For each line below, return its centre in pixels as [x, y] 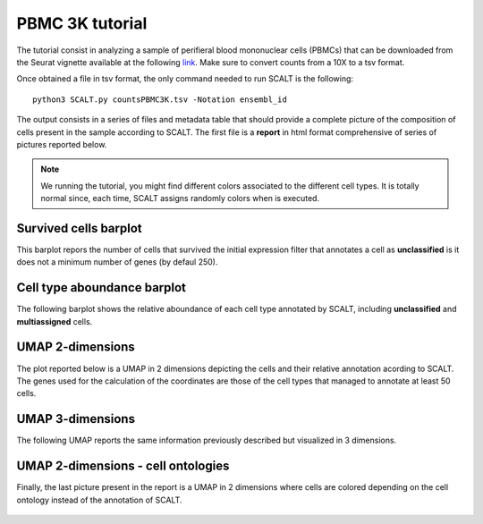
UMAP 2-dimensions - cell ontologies [123, 466]
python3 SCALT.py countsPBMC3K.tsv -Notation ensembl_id [160, 99]
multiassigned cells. [55, 321]
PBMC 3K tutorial [82, 23]
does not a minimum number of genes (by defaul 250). [117, 262]
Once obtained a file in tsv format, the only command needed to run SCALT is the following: [185, 79]
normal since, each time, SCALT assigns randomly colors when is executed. [180, 199]
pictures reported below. [62, 144]
